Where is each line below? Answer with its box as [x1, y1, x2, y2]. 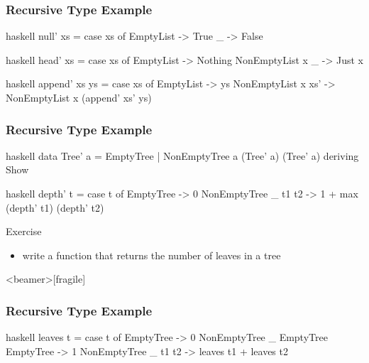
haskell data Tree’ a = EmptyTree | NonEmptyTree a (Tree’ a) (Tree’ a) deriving [6, 148, 359, 163]
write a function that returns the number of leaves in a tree [22, 247, 281, 262]
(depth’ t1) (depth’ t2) [6, 200, 104, 215]
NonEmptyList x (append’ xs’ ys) [6, 90, 152, 104]
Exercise [6, 224, 42, 239]
